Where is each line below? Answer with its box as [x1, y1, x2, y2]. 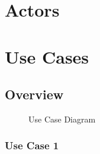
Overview [5, 85, 64, 103]
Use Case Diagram [28, 112, 96, 125]
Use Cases [5, 44, 89, 68]
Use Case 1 [5, 138, 59, 153]
